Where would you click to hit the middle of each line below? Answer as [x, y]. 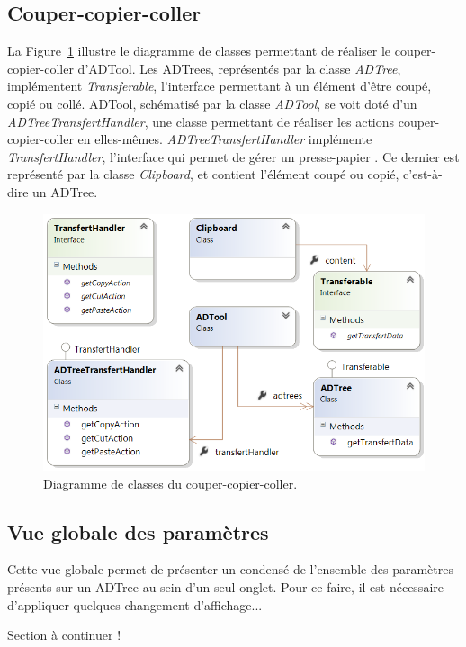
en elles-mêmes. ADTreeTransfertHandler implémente [225, 139]
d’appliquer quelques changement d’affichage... [135, 604]
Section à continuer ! [64, 635]
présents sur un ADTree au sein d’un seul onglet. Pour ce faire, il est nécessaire [225, 587]
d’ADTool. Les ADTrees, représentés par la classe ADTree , [239, 68]
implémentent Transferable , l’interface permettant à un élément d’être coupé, [220, 86]
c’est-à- [423, 174]
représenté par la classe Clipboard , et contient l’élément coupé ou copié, [203, 174]
